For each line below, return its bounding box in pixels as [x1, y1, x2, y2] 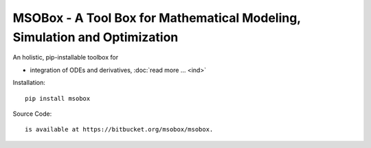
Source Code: [12, 110, 52, 118]
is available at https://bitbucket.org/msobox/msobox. [25, 125, 214, 134]
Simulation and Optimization [12, 29, 179, 45]
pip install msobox [25, 95, 91, 102]
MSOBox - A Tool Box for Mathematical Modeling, [12, 10, 302, 25]
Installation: [12, 79, 46, 87]
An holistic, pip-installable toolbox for [12, 53, 119, 62]
